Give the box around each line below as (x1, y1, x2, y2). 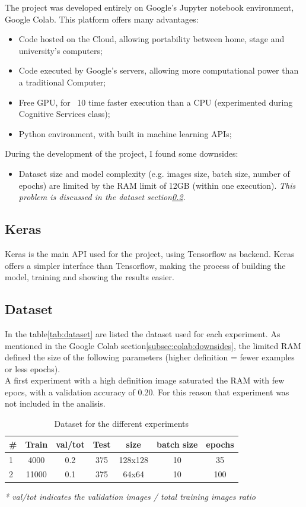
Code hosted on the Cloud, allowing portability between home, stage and (18, 33, 285, 45)
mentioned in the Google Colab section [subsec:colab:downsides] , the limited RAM (5, 339, 301, 351)
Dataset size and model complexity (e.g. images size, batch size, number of (18, 167, 290, 179)
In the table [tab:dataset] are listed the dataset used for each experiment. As (5, 327, 280, 340)
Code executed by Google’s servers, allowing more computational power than (18, 64, 299, 77)
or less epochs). (5, 362, 60, 375)
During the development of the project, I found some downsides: (5, 147, 238, 160)
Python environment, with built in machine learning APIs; (18, 127, 232, 140)
